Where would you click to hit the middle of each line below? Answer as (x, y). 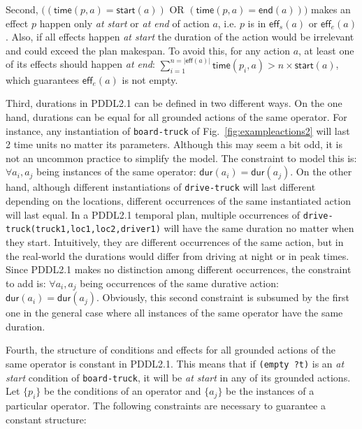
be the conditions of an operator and (122, 391)
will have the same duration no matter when (259, 228)
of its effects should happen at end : (80, 64)
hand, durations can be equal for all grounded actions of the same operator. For (176, 117)
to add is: (26, 283)
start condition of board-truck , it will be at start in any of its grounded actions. (178, 377)
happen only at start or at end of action (124, 23)
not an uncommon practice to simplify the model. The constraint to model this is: (181, 158)
